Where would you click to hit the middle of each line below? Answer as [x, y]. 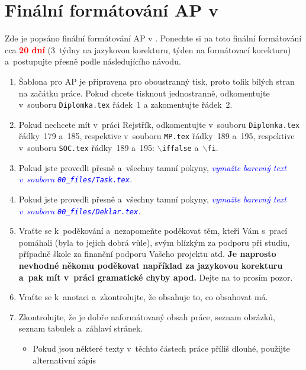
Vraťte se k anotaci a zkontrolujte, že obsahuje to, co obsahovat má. [143, 297]
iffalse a [180, 148]
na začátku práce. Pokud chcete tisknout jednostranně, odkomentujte [144, 93]
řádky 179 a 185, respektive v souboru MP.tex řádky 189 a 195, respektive [157, 136]
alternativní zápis [64, 360]
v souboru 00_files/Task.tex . [75, 179]
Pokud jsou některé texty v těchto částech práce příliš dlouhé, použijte [161, 348]
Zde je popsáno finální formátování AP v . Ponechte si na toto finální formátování [153, 38]
